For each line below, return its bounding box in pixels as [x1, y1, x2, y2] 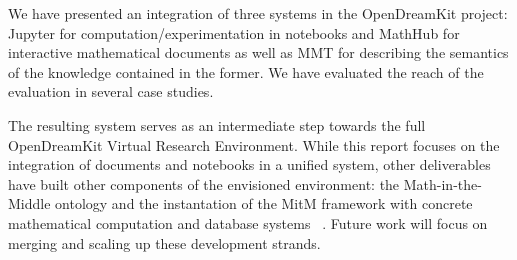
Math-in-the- [403, 173, 482, 194]
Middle [8, 193, 51, 214]
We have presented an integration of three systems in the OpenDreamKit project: [8, 3, 508, 23]
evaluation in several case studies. [8, 81, 214, 102]
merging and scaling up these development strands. [8, 232, 321, 253]
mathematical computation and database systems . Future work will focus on [8, 212, 488, 233]
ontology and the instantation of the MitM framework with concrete [55, 193, 473, 214]
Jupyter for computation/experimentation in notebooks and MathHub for [8, 22, 460, 43]
